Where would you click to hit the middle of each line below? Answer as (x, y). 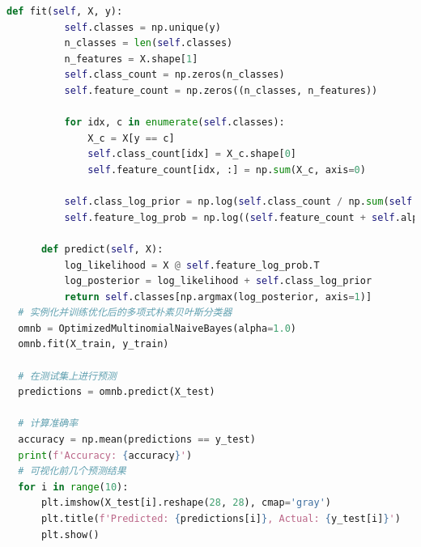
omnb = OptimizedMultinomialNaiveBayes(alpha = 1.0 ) (157, 328)
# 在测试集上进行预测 (67, 376)
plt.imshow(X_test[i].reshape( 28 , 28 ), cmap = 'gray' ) (186, 503)
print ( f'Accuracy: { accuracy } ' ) (105, 455)
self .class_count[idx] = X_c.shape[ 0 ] (192, 154)
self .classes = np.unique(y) (142, 27)
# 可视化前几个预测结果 (72, 471)
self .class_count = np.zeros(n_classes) (174, 75)
